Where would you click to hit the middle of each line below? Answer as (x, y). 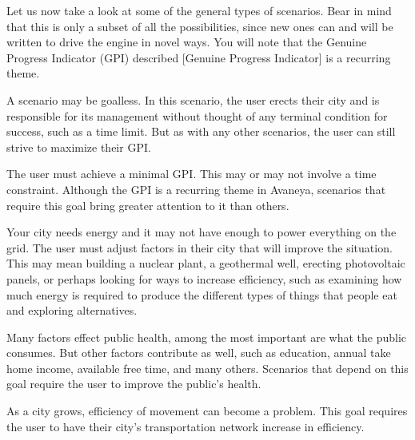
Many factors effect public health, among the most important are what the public (206, 337)
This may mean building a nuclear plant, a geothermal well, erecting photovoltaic (206, 263)
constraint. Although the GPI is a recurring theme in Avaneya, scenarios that (196, 189)
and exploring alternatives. (72, 310)
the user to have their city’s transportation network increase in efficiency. (186, 426)
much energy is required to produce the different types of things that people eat (202, 294)
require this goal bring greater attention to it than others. (148, 205)
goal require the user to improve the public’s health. (134, 384)
